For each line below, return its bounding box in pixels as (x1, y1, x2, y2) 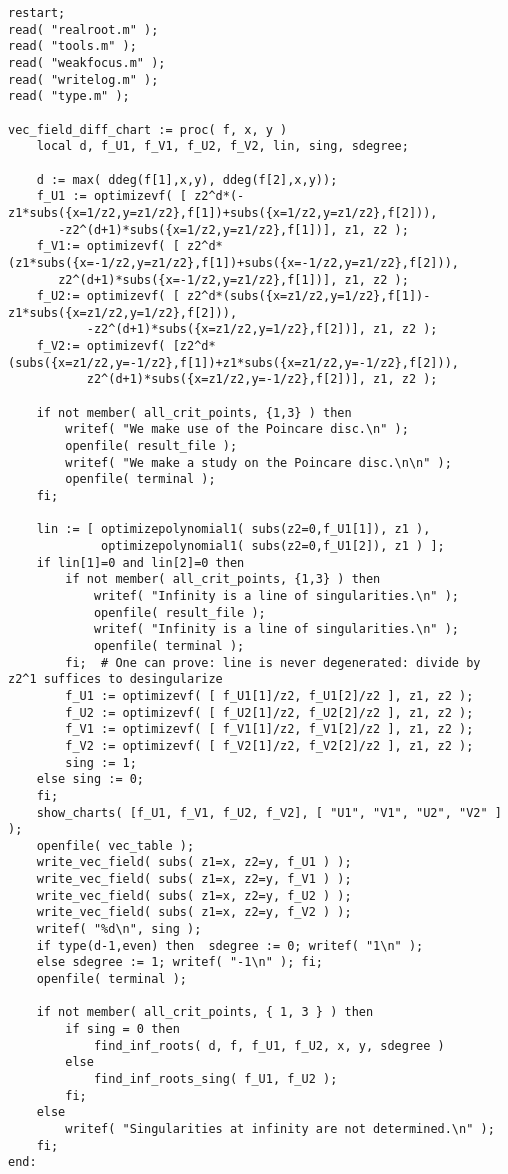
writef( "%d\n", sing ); (36, 922, 202, 937)
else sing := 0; (36, 772, 145, 787)
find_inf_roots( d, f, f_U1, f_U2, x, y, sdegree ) (93, 1038, 445, 1053)
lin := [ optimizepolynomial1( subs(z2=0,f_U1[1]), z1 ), (36, 522, 431, 537)
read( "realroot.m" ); (8, 22, 159, 37)
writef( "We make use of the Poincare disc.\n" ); (65, 422, 409, 437)
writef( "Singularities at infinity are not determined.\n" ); (65, 1121, 495, 1136)
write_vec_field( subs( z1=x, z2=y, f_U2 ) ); (36, 888, 352, 903)
